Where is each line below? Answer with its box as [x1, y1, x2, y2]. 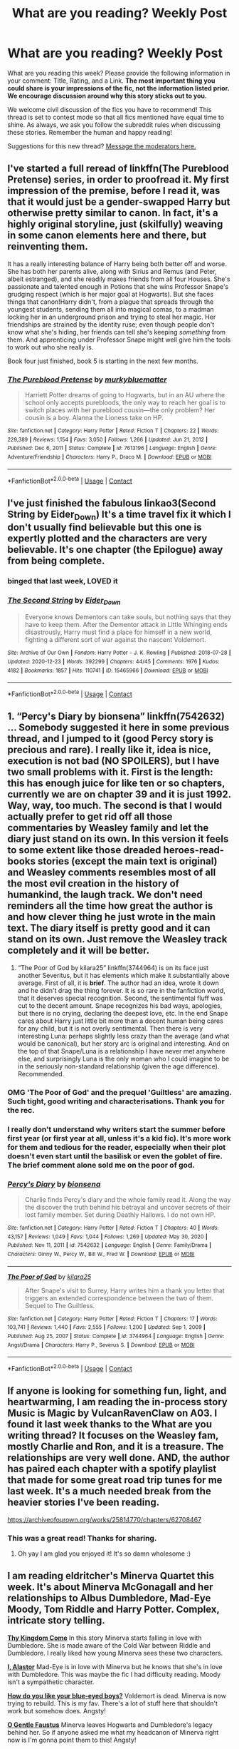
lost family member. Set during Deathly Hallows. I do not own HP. [24, 1210, 216, 1219]
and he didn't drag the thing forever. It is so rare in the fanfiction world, [17, 986, 225, 994]
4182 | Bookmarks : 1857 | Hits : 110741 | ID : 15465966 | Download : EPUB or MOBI [7, 667, 208, 674]
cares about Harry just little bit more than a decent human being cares [17, 1016, 224, 1025]
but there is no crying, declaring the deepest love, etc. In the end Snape [17, 1009, 228, 1017]
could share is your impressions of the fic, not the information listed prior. [7, 83, 230, 92]
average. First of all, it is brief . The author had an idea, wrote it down [17, 979, 219, 987]
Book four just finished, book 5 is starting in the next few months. [7, 357, 198, 365]
